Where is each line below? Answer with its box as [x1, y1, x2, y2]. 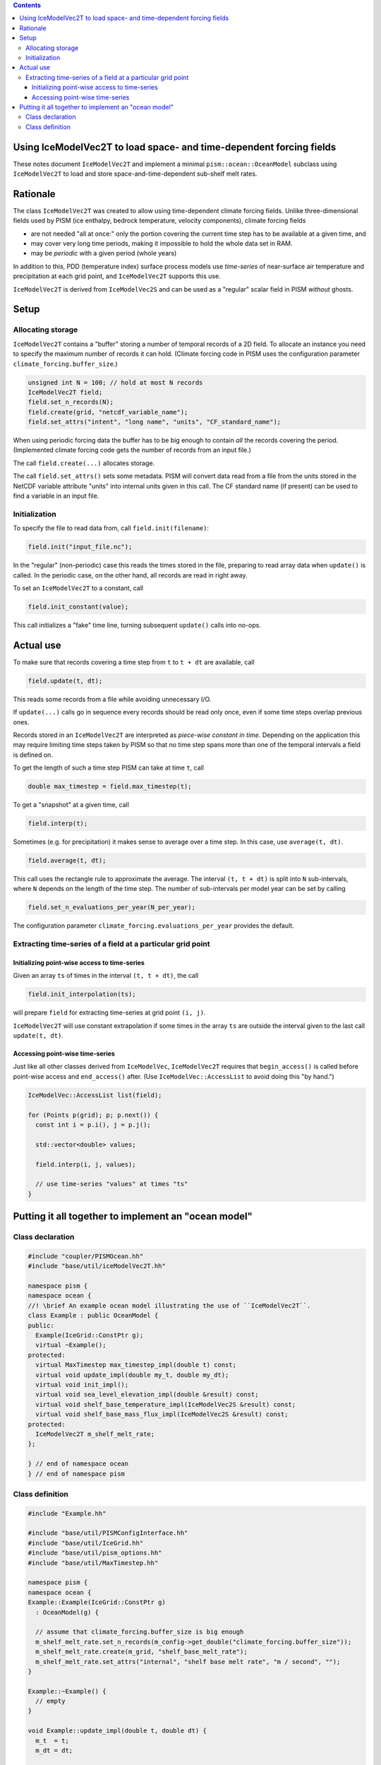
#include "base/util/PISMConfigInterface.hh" [28, 1529, 188, 1537]
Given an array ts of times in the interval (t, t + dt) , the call [13, 971, 199, 980]
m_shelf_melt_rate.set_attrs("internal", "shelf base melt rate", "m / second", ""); [35, 1658, 341, 1665]
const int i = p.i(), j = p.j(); [35, 1121, 151, 1129]
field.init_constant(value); [28, 602, 129, 611]
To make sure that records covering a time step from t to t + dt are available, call [13, 657, 255, 666]
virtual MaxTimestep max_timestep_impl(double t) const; [35, 1361, 236, 1369]
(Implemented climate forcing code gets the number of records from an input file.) [13, 445, 252, 455]
